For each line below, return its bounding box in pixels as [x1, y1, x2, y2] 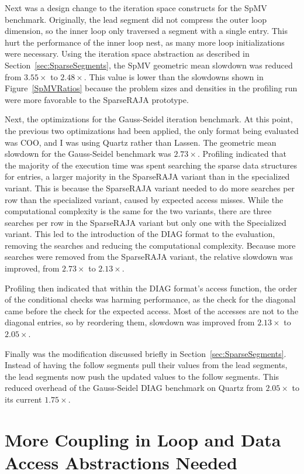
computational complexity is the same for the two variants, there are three [5, 205, 272, 217]
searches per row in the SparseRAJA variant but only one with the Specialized [5, 216, 286, 228]
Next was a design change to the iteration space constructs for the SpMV [5, 2, 267, 13]
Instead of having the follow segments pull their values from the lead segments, [5, 359, 288, 371]
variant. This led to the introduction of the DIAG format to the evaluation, [5, 228, 275, 240]
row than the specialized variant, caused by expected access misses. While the [5, 193, 284, 205]
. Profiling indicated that [197, 147, 286, 160]
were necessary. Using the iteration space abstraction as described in [5, 47, 250, 60]
